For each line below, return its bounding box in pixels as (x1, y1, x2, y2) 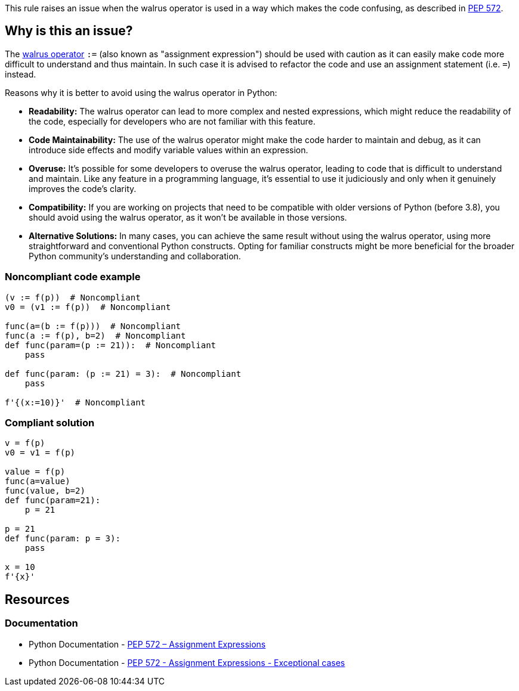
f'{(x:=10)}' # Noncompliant (5, 397, 146, 407)
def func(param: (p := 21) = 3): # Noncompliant (5, 368, 242, 379)
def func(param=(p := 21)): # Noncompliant (5, 340, 217, 350)
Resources (5, 591, 70, 607)
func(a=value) (5, 476, 70, 487)
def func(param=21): (5, 495, 101, 506)
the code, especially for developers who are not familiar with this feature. (29, 116, 316, 126)
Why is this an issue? (5, 23, 133, 39)
